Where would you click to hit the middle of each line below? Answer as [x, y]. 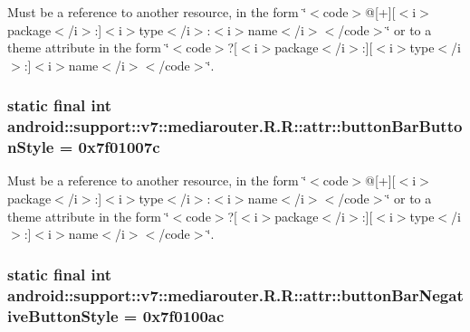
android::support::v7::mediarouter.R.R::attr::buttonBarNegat [235, 294]
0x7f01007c [119, 147]
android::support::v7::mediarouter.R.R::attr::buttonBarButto [235, 126]
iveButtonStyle [63, 315]
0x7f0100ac [183, 315]
